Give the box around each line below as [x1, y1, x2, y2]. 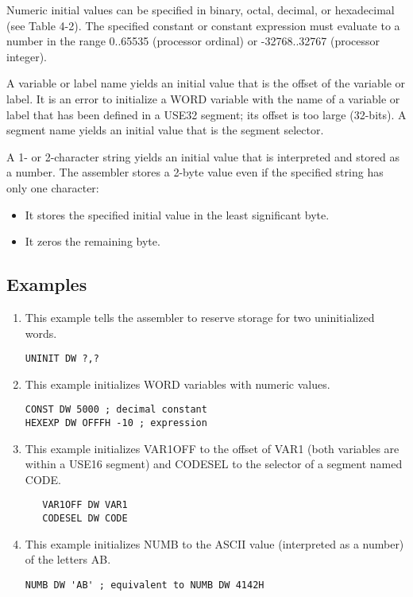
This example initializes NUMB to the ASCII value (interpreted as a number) [25, 535, 404, 552]
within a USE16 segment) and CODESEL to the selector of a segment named [25, 456, 403, 472]
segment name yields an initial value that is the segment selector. [6, 122, 324, 138]
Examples [6, 272, 87, 297]
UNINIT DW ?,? [25, 353, 99, 365]
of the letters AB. [25, 551, 111, 568]
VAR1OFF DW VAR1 [42, 499, 128, 511]
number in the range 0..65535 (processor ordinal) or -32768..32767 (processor [6, 33, 380, 49]
